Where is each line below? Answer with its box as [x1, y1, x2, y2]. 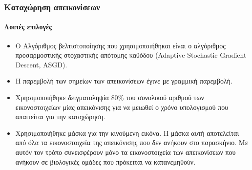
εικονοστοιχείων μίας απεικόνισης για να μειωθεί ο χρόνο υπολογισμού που [15, 102, 229, 112]
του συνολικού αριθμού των [126, 92, 204, 103]
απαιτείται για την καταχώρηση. [15, 111, 105, 122]
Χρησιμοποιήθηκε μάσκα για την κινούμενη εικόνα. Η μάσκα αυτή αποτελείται [15, 127, 239, 138]
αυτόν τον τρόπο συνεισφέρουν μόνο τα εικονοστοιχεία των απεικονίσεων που [15, 147, 236, 157]
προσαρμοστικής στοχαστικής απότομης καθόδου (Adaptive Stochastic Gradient [15, 50, 247, 60]
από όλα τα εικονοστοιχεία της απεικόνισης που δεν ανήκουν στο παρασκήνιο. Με [15, 137, 248, 148]
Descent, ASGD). [15, 59, 67, 69]
